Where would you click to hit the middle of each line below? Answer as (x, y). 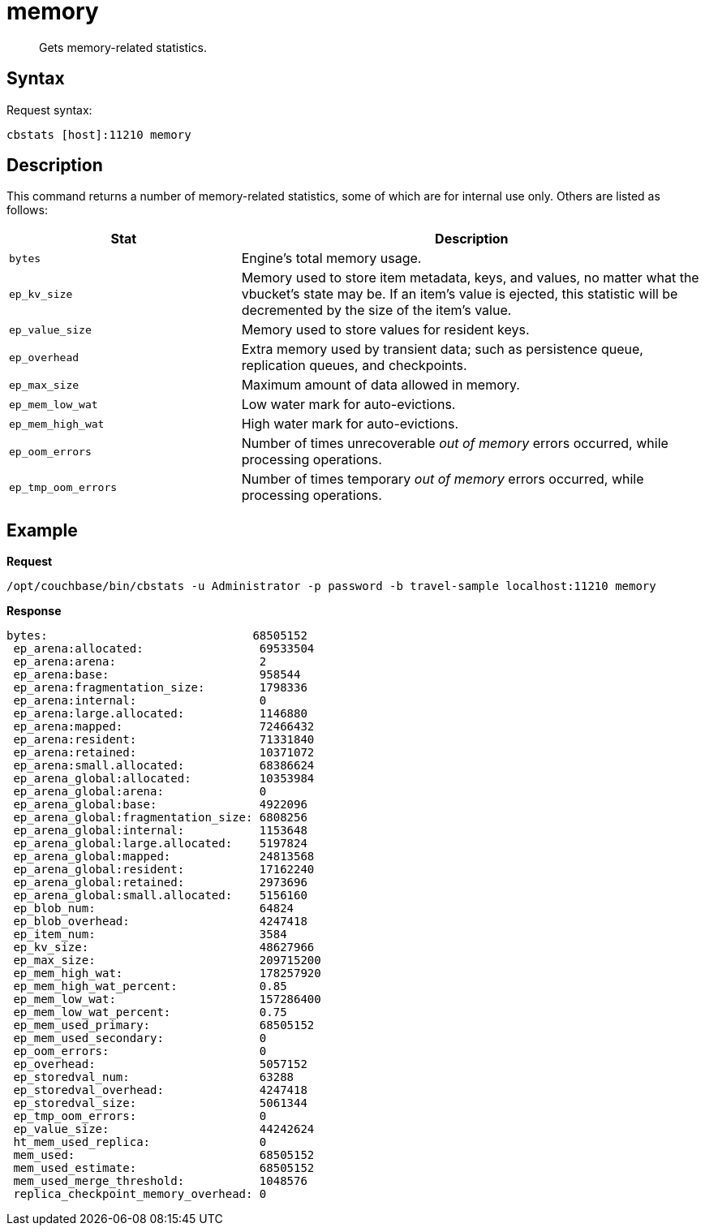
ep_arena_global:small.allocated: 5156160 (160, 896)
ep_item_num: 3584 (150, 935)
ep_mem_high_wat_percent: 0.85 (150, 986)
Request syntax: (49, 110)
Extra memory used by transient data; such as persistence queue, (442, 349)
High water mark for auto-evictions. (350, 424)
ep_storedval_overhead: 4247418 (160, 1090)
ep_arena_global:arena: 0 (140, 792)
